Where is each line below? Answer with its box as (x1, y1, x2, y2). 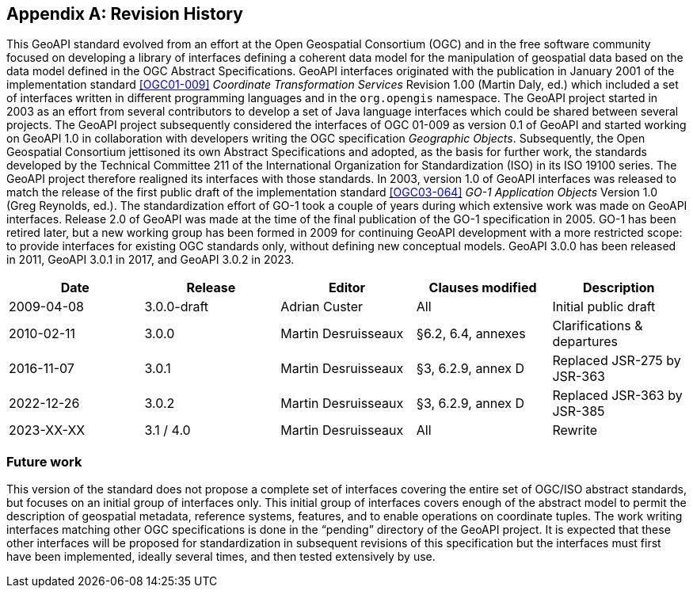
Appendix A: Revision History (6, 4, 243, 24)
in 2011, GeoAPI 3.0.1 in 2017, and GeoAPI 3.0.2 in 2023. (6, 253, 295, 267)
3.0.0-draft (144, 299, 209, 315)
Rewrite (552, 422, 598, 439)
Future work (6, 453, 82, 470)
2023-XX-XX (9, 422, 86, 439)
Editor (328, 280, 366, 296)
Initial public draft (552, 299, 656, 315)
